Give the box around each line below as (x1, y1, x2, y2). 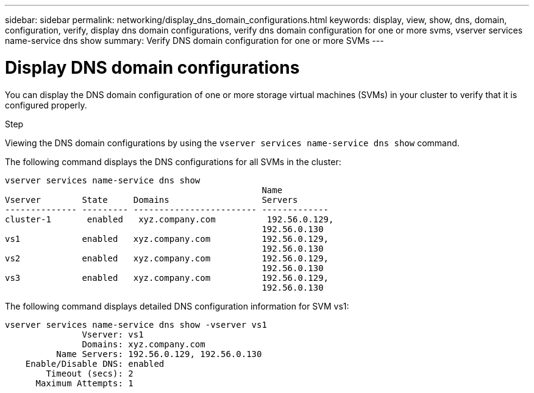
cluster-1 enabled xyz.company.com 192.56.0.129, (5, 214, 334, 224)
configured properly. (5, 99, 87, 110)
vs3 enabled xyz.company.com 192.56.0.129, (5, 272, 329, 283)
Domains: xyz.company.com (82, 339, 205, 349)
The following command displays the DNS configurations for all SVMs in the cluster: (5, 156, 341, 167)
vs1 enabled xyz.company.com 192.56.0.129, (5, 233, 329, 244)
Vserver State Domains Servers (5, 194, 298, 205)
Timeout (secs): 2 (46, 368, 133, 378)
